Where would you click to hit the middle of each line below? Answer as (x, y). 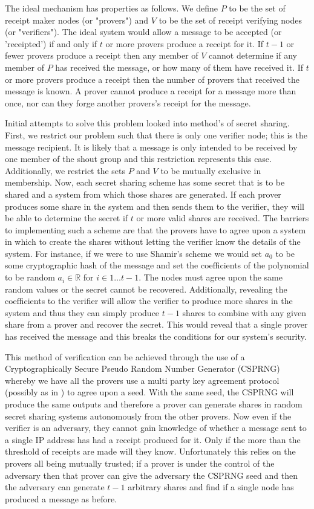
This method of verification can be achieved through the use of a (125, 356)
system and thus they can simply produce (82, 312)
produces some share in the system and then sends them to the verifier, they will (155, 206)
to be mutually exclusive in (211, 170)
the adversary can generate (55, 487)
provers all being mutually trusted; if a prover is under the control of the (140, 463)
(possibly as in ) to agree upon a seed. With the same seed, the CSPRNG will (149, 392)
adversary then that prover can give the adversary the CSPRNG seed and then (151, 475)
